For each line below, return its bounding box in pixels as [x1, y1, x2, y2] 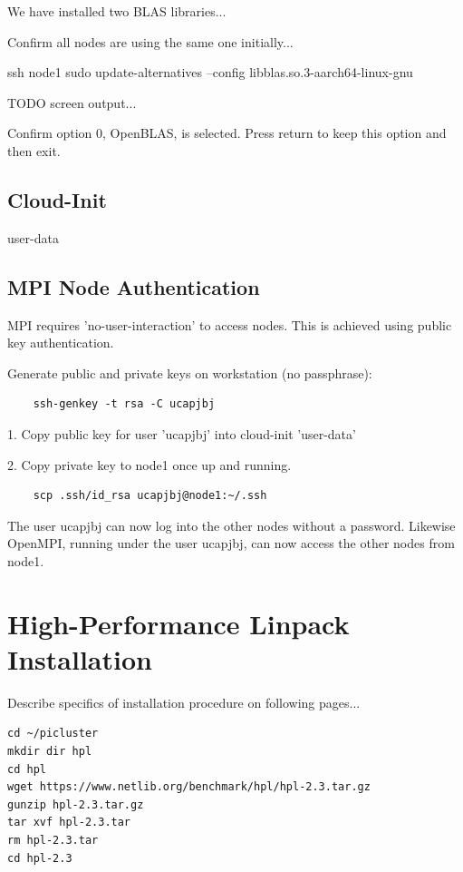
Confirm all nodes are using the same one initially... [7, 32, 294, 51]
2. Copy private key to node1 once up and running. [7, 455, 292, 474]
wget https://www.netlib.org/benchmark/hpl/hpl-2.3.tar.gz [7, 780, 371, 794]
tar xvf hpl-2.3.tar [7, 816, 131, 829]
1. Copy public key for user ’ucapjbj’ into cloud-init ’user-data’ [7, 424, 356, 443]
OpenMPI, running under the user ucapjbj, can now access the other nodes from [7, 534, 455, 553]
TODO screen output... [7, 93, 137, 112]
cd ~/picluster [7, 727, 99, 740]
